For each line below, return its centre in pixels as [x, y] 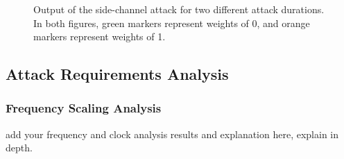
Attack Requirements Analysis [117, 74]
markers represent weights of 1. [100, 36]
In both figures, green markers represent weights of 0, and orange [172, 23]
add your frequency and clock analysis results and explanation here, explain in [172, 134]
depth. [19, 148]
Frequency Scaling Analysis [84, 108]
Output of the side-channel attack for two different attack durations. [179, 9]
